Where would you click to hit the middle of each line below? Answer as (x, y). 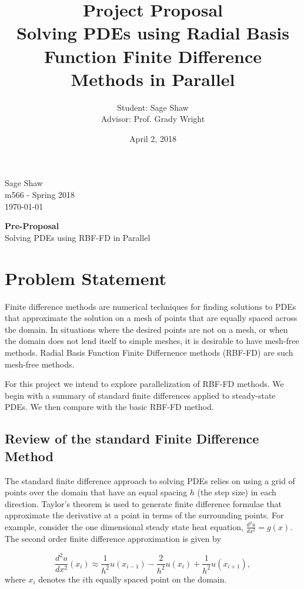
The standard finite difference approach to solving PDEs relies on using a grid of (150, 480)
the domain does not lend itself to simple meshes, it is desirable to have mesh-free (152, 341)
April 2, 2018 (153, 138)
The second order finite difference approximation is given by (113, 539)
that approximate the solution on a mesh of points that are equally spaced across (151, 318)
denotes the (59, 579)
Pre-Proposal (32, 226)
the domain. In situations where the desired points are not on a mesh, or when (146, 329)
